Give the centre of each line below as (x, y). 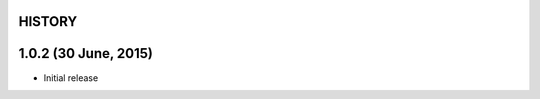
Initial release (71, 77)
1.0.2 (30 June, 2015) (86, 53)
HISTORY (48, 21)
